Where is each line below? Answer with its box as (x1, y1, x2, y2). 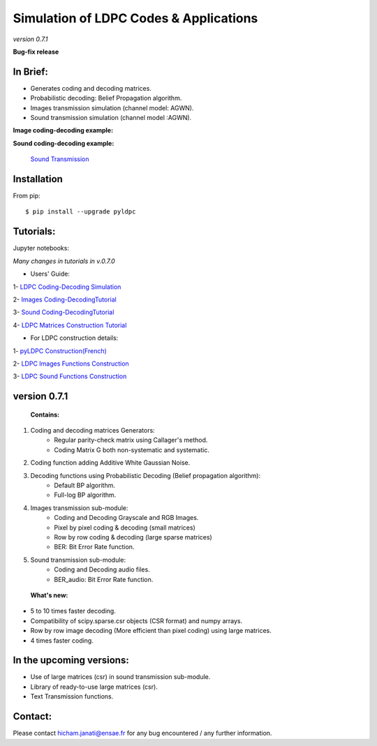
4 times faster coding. (30, 636, 94, 645)
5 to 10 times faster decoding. (30, 607, 117, 616)
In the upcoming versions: (13, 655, 129, 666)
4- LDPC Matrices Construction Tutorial (13, 321, 127, 329)
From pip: (13, 192, 41, 200)
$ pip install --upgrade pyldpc (25, 208, 136, 216)
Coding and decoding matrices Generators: (30, 426, 155, 435)
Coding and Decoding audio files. (54, 565, 150, 574)
